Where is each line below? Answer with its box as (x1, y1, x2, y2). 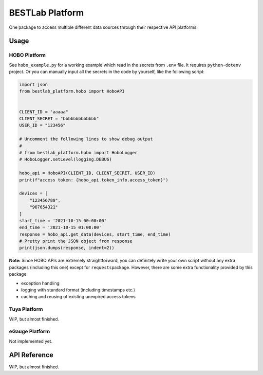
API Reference (9, 351, 54, 359)
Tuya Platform (9, 306, 43, 313)
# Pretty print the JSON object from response (19, 238, 132, 244)
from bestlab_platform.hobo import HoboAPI (19, 89, 125, 94)
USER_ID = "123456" (19, 123, 66, 128)
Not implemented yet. (9, 338, 53, 344)
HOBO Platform (9, 52, 46, 58)
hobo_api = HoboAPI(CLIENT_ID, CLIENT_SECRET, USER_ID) (19, 170, 156, 176)
